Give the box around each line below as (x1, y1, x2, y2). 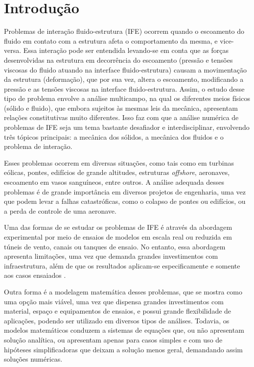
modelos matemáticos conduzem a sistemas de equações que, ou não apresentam (4, 325, 244, 335)
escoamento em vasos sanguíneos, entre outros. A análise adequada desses (4, 177, 224, 187)
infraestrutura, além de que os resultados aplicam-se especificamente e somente (4, 260, 240, 270)
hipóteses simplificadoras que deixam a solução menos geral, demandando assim (4, 344, 243, 354)
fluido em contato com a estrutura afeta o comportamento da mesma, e (4, 35, 218, 46)
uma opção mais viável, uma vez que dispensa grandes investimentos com (4, 296, 224, 306)
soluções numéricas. (4, 354, 63, 364)
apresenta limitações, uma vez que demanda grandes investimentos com (4, 251, 218, 261)
